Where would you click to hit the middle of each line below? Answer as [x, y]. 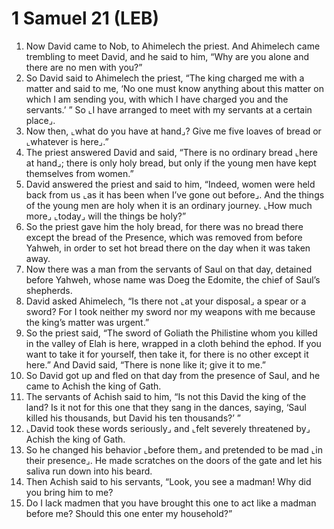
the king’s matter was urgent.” [87, 322]
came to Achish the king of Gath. [93, 386]
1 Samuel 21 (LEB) [85, 18]
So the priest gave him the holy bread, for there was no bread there [164, 226]
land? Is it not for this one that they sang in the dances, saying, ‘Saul [166, 407]
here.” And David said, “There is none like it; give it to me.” [146, 364]
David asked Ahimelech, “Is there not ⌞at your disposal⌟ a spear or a [166, 301]
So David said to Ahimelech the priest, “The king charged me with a [165, 78]
